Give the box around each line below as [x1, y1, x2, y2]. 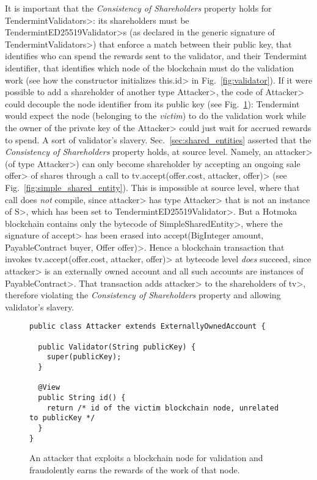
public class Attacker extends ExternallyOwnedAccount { [29, 322, 266, 331]
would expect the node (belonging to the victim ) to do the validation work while [5, 109, 306, 122]
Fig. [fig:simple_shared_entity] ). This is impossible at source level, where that [5, 181, 300, 193]
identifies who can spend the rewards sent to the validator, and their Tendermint [5, 49, 307, 62]
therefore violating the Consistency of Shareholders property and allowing [5, 288, 281, 301]
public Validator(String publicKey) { [38, 342, 196, 351]
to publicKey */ [29, 414, 95, 423]
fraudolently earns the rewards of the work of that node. [29, 463, 240, 476]
